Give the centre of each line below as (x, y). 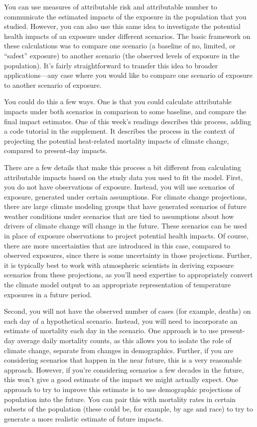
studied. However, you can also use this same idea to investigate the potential (122, 26)
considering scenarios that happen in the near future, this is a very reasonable (123, 360)
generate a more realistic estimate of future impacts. (84, 418)
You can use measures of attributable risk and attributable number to (111, 6)
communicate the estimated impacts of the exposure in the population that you (125, 16)
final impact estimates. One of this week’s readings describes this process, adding (128, 121)
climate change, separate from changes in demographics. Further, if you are (119, 350)
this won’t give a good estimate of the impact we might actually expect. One (121, 379)
